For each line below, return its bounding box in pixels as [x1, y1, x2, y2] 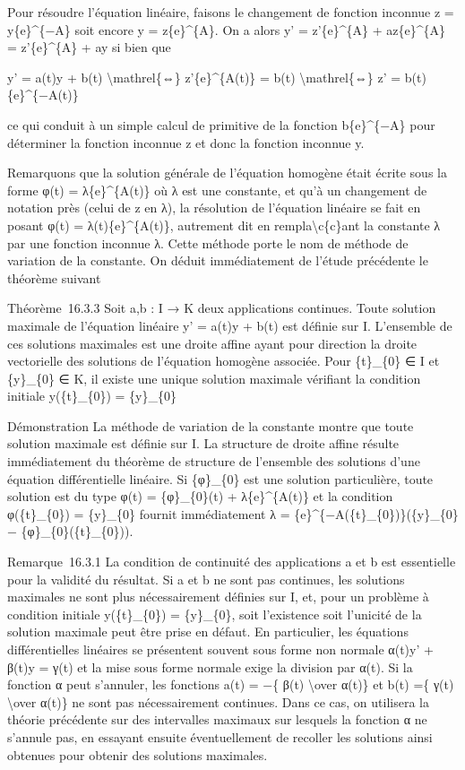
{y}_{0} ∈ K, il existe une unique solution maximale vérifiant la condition [7, 368, 421, 387]
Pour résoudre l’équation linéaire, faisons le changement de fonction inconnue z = [7, 3, 454, 21]
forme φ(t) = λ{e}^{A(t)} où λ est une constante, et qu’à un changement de [7, 180, 427, 199]
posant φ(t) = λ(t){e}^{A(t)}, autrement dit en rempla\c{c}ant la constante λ [7, 215, 441, 234]
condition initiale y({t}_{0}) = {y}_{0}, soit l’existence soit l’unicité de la [7, 604, 422, 623]
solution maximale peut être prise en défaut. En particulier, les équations [7, 622, 409, 641]
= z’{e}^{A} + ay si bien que [7, 38, 171, 56]
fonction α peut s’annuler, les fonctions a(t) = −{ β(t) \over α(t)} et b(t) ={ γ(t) [7, 675, 454, 694]
